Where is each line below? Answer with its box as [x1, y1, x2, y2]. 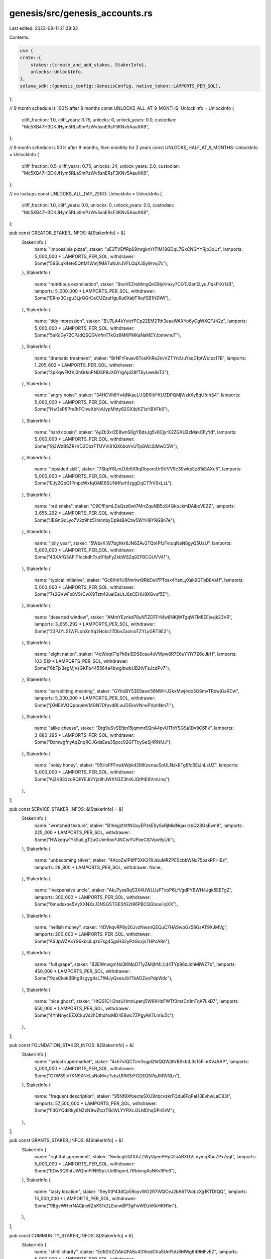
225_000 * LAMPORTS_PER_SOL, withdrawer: [34, 829, 130, 835]
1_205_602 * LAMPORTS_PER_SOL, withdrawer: [34, 362, 134, 368]
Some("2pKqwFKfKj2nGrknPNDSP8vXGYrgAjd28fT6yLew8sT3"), [34, 369, 170, 375]
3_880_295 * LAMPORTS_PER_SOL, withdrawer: [34, 732, 135, 738]
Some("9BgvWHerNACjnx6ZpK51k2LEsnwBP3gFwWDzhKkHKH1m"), [34, 1203, 178, 1209]
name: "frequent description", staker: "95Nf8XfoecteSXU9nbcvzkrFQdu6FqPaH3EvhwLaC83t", [34, 1093, 232, 1099]
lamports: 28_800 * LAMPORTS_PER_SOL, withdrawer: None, [34, 864, 162, 870]
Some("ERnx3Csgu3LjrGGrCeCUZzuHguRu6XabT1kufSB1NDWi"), [34, 295, 170, 301]
